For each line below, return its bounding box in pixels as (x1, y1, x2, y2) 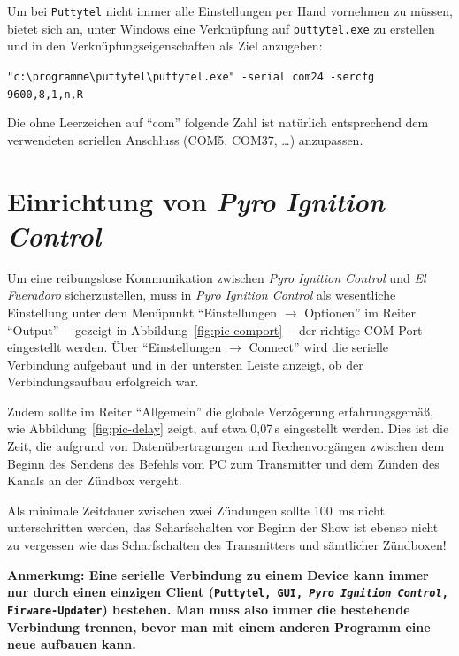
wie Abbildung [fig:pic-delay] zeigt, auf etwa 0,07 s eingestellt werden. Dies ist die (7, 419, 449, 438)
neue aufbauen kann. (7, 635, 136, 653)
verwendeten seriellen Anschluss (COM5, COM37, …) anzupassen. (7, 130, 363, 149)
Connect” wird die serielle (249, 338, 389, 356)
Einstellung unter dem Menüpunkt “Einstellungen (7, 302, 278, 321)
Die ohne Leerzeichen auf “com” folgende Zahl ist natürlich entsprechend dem (7, 113, 429, 132)
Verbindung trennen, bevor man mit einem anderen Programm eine (7, 617, 431, 636)
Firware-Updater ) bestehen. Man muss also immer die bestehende (7, 599, 410, 618)
